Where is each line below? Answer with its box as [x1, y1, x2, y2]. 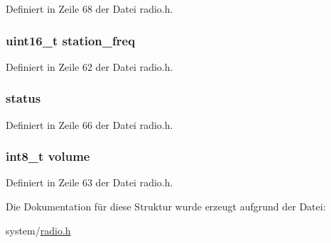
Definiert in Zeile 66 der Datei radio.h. [6, 117, 173, 132]
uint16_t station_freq [6, 31, 136, 49]
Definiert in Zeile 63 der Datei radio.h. [6, 175, 173, 190]
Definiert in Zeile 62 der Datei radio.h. [6, 59, 173, 74]
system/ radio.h [6, 222, 71, 237]
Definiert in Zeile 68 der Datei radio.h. [6, 1, 173, 16]
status [6, 89, 41, 107]
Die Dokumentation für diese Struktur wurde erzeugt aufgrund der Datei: [6, 199, 326, 214]
